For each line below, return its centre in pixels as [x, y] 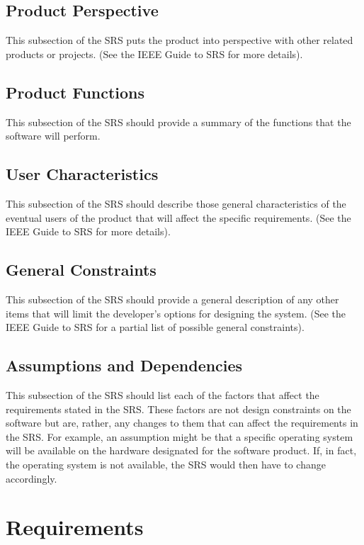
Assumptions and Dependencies [124, 365]
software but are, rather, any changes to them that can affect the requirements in [182, 423]
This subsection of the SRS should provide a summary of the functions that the [178, 122]
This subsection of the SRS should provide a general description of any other [172, 299]
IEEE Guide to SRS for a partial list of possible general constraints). [155, 327]
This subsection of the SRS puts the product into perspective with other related [180, 40]
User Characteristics [82, 174]
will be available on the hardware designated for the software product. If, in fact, [181, 450]
